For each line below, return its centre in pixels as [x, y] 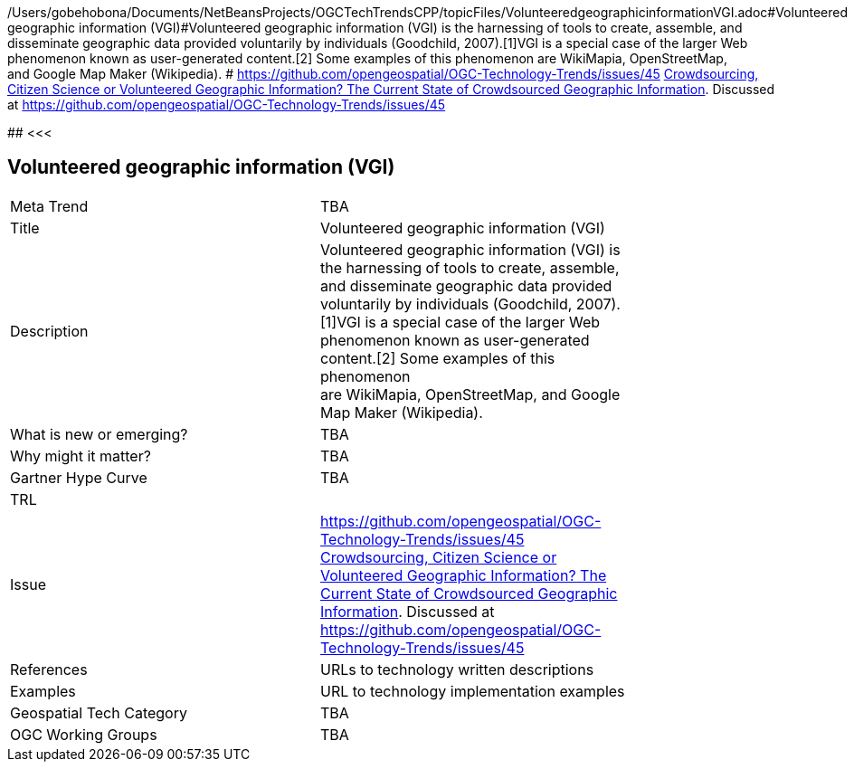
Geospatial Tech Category [99, 712]
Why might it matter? [81, 456]
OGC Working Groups [84, 734]
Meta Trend [49, 206]
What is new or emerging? [99, 434]
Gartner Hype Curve [79, 477]
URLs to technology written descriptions [457, 669]
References [49, 669]
